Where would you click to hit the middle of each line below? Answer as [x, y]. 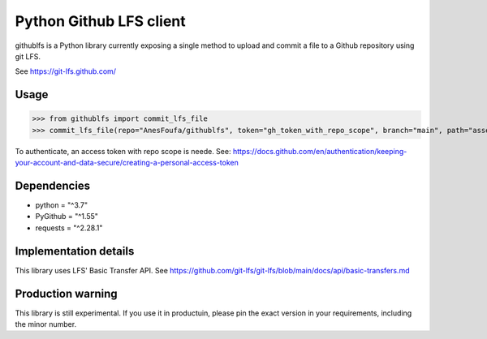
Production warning [66, 293]
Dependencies [53, 185]
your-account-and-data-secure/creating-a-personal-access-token [127, 163]
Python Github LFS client [100, 21]
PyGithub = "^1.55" [67, 217]
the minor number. [46, 324]
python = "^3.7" [62, 205]
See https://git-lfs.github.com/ [66, 71]
